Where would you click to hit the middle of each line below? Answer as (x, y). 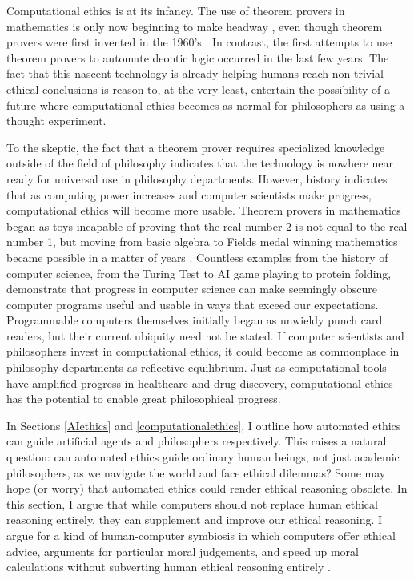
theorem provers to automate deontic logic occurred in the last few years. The (198, 57)
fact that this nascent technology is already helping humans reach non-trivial (195, 73)
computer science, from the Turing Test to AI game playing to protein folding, (199, 273)
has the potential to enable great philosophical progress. (144, 399)
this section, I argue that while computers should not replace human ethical (192, 503)
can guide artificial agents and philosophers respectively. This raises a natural (197, 441)
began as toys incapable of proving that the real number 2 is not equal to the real (207, 226)
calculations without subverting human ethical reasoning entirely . (169, 567)
